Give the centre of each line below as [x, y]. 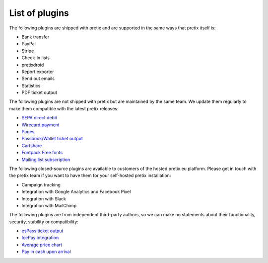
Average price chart [42, 245]
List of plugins [39, 13]
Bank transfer [35, 37]
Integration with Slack [44, 198]
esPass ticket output [42, 231]
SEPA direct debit [39, 118]
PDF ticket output [39, 92]
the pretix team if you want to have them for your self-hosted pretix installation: [90, 175]
